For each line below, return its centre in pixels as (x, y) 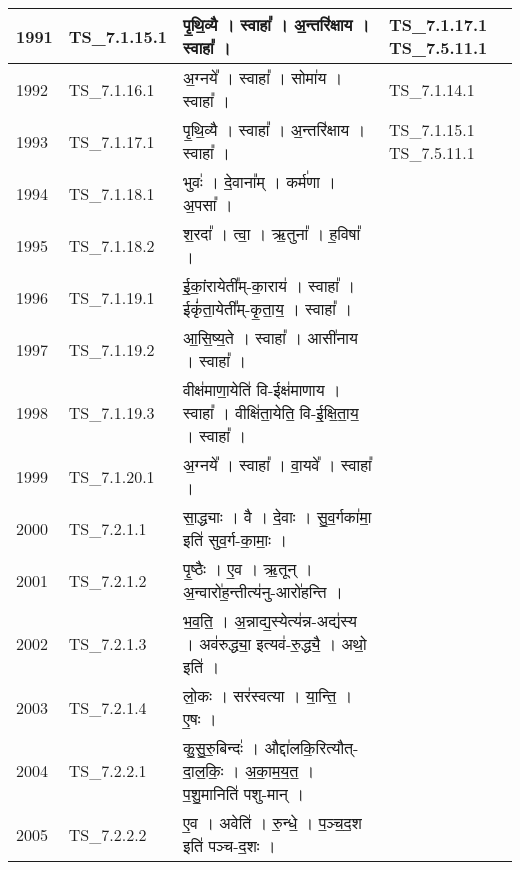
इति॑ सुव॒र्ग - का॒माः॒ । (235, 539)
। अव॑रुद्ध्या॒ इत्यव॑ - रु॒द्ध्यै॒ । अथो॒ (275, 643)
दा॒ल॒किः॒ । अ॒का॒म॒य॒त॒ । (249, 770)
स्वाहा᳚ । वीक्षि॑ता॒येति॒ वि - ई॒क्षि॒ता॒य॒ (271, 412)
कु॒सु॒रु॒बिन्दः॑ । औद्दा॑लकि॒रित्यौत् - (271, 747)
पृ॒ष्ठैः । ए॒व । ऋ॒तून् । (248, 568)
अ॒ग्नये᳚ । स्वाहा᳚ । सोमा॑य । (263, 77)
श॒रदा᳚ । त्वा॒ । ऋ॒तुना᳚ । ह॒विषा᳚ (272, 233)
